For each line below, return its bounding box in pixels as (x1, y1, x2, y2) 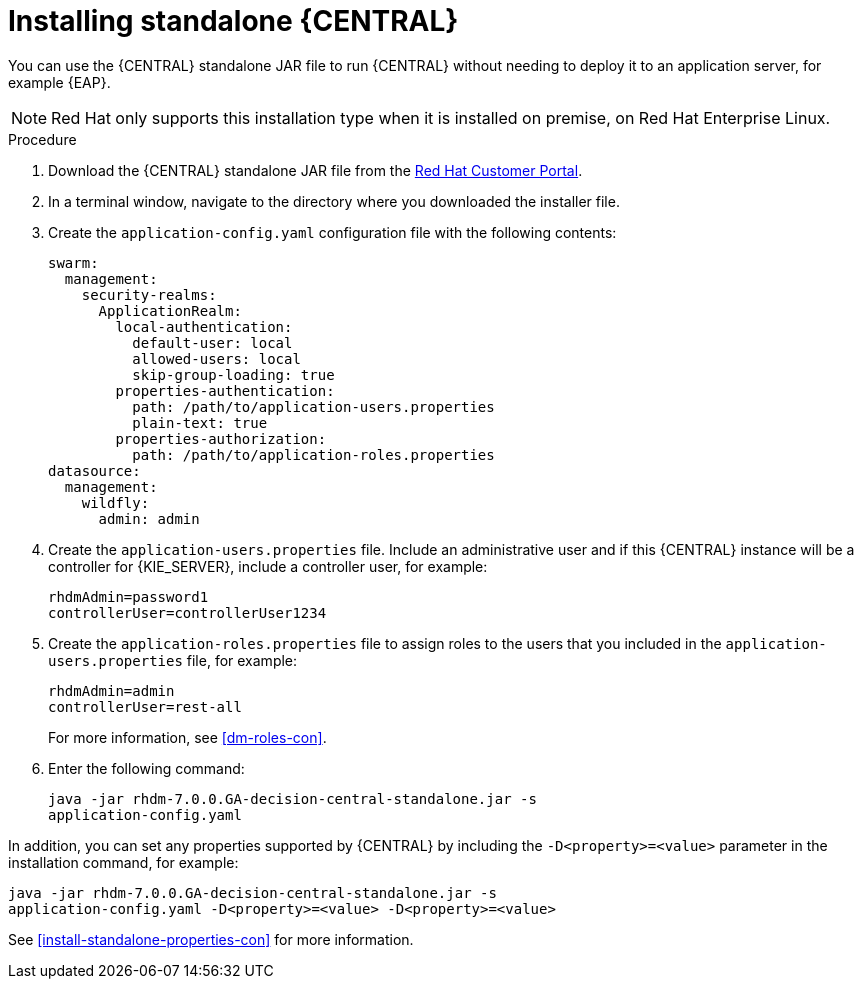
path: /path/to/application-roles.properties (132, 446, 495, 463)
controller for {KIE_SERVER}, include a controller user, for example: (48, 557, 488, 575)
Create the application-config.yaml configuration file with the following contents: (48, 223, 617, 241)
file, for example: (186, 651, 298, 669)
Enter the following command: (48, 759, 245, 777)
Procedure (8, 130, 77, 148)
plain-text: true (132, 414, 268, 431)
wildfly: (81, 494, 150, 511)
